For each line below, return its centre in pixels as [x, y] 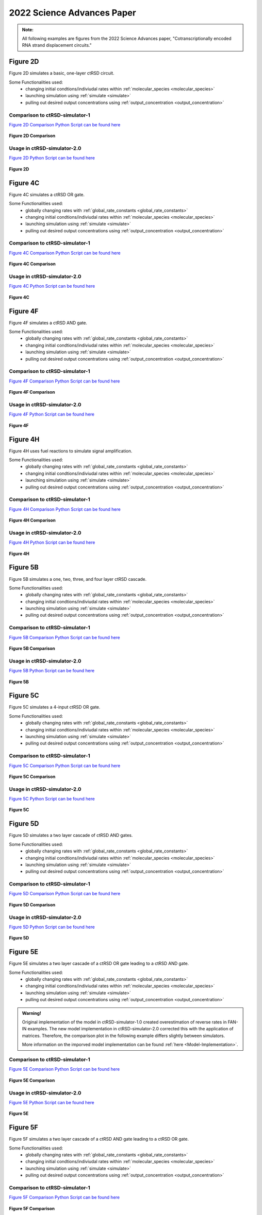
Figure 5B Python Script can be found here [52, 671]
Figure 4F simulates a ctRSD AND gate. [48, 323]
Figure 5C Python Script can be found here [52, 799]
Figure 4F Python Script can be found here [52, 414]
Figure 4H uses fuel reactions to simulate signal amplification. [71, 451]
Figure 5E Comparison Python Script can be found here [64, 1069]
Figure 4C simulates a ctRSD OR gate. [47, 194]
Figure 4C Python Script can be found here [52, 286]
